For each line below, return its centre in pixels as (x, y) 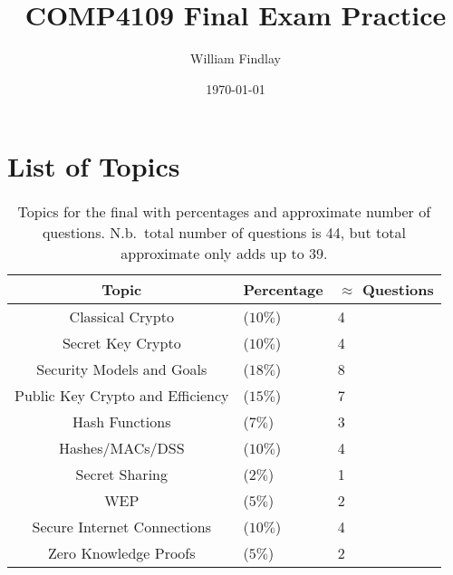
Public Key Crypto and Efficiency (122, 396)
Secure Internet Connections (122, 527)
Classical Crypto (121, 317)
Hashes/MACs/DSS (121, 448)
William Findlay (236, 58)
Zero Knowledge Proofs (121, 553)
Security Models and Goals (122, 369)
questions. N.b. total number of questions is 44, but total (224, 233)
